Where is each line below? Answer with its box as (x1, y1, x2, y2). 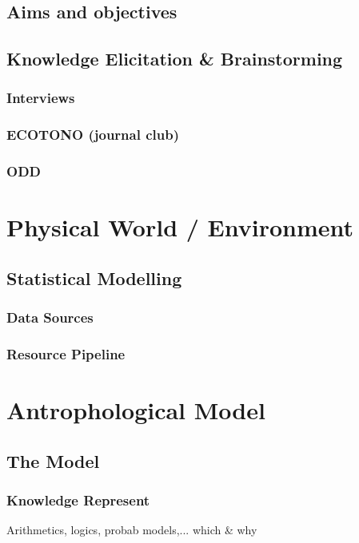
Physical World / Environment (6, 211, 354, 244)
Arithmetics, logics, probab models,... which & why (6, 521, 257, 538)
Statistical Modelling (6, 265, 182, 290)
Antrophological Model (6, 394, 265, 426)
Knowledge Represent (6, 490, 150, 510)
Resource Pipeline (6, 344, 126, 364)
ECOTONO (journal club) (6, 125, 179, 145)
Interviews (6, 88, 75, 108)
